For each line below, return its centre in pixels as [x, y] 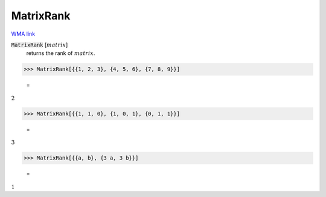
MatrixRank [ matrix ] [40, 45]
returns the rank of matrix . [61, 53]
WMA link [23, 34]
